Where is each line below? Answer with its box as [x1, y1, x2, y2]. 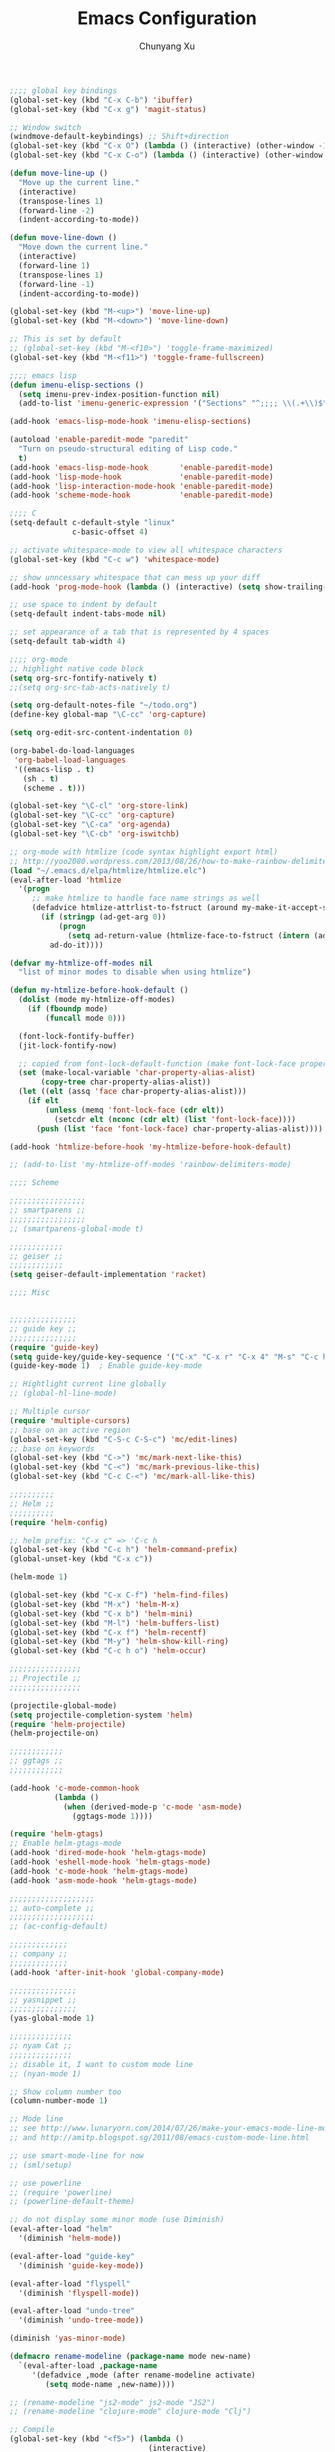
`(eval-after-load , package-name [18, 2360, 158, 2371]
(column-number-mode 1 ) [9, 2096, 109, 2106]
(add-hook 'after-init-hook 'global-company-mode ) [9, 1967, 225, 1977]
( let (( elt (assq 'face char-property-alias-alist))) [18, 1087, 247, 1097]
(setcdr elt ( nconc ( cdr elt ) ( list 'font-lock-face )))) [53, 1114, 297, 1124]
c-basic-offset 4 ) [72, 527, 149, 537]
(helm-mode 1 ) [9, 1572, 69, 1582]
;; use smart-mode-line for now [9, 2150, 144, 2161]
